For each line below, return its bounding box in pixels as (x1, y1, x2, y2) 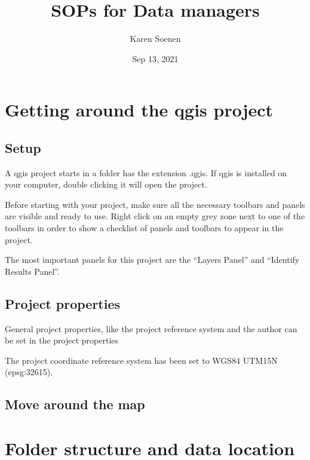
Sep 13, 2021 (132, 52, 179, 65)
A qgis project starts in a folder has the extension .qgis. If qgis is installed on (5, 166, 287, 179)
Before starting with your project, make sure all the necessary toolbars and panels (5, 198, 305, 210)
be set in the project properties (5, 334, 119, 346)
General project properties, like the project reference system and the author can (5, 322, 297, 335)
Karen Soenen (130, 32, 181, 45)
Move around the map (5, 395, 145, 413)
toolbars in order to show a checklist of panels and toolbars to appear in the (5, 222, 284, 234)
